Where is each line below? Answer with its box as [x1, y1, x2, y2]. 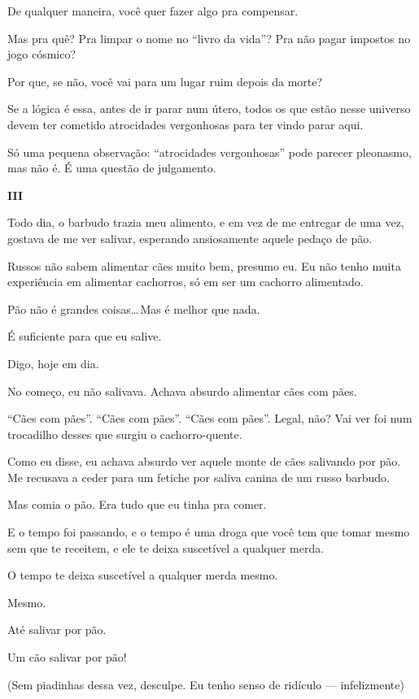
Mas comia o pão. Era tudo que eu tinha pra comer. [7, 496, 267, 513]
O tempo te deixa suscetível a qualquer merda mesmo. [7, 567, 278, 584]
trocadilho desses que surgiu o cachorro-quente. [7, 425, 242, 442]
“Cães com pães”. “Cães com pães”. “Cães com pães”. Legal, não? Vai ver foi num [7, 410, 412, 427]
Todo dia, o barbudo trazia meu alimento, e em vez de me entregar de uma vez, [7, 214, 404, 231]
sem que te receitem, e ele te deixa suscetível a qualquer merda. [7, 539, 325, 556]
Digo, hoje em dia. [7, 354, 99, 371]
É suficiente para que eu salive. [7, 328, 162, 345]
